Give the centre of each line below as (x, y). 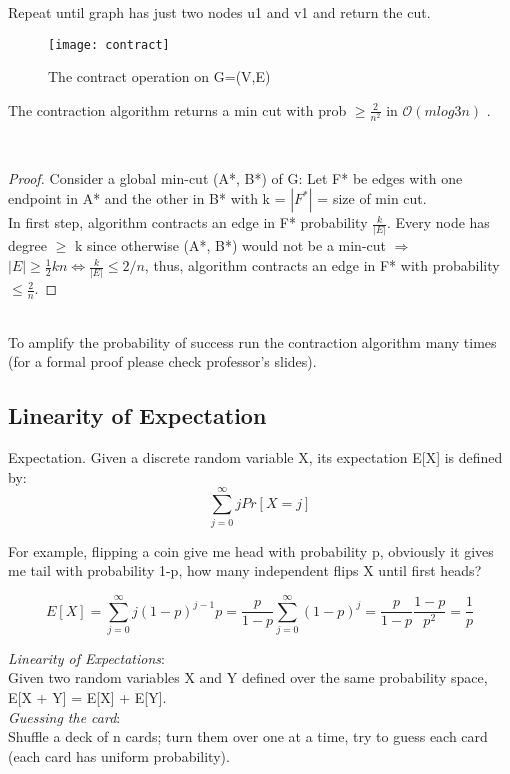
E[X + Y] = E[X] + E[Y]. (87, 697)
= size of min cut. (372, 198)
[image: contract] (109, 44)
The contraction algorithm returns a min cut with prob (177, 109)
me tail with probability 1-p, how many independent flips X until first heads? (245, 570)
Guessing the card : (64, 716)
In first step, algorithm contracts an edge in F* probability (188, 222)
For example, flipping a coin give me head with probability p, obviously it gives (251, 550)
